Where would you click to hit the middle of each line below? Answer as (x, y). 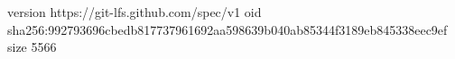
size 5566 (32, 47)
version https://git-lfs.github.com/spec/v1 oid (135, 12)
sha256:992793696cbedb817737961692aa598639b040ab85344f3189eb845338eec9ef (227, 29)
